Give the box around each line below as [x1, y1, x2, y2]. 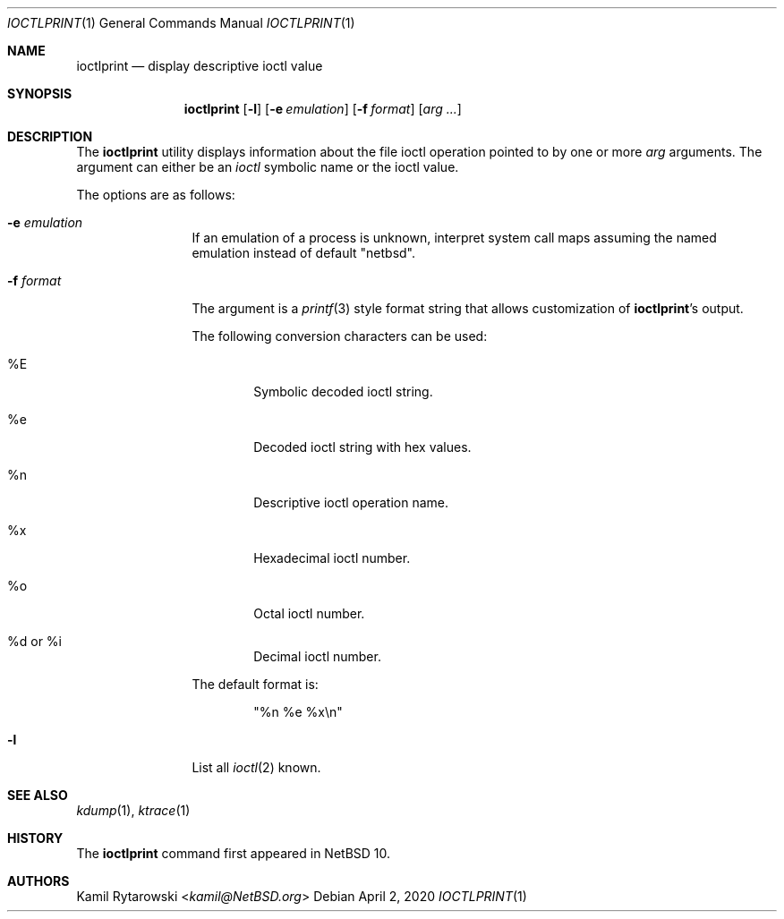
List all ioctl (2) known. [192, 760, 321, 775]
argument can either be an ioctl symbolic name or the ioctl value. [76, 159, 459, 174]
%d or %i [7, 634, 62, 649]
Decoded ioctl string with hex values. [253, 439, 472, 455]
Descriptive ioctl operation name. [253, 495, 448, 510]
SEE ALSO [7, 787, 68, 803]
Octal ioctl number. [253, 606, 365, 621]
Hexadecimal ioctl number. [253, 550, 411, 566]
